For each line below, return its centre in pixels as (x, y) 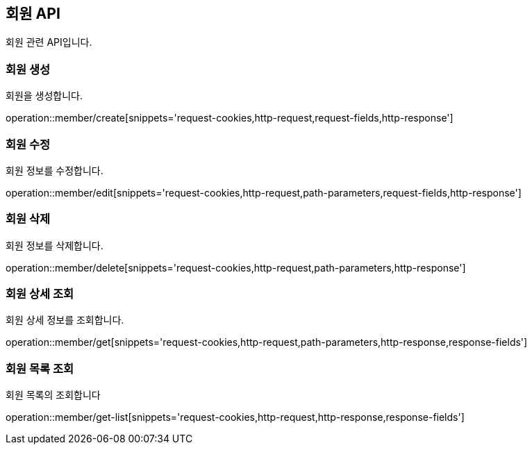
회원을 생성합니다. (44, 96)
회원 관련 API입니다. (49, 42)
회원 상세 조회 (40, 294)
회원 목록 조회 (40, 368)
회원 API (33, 14)
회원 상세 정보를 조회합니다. (65, 320)
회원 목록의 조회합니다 (53, 395)
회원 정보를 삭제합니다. (55, 245)
